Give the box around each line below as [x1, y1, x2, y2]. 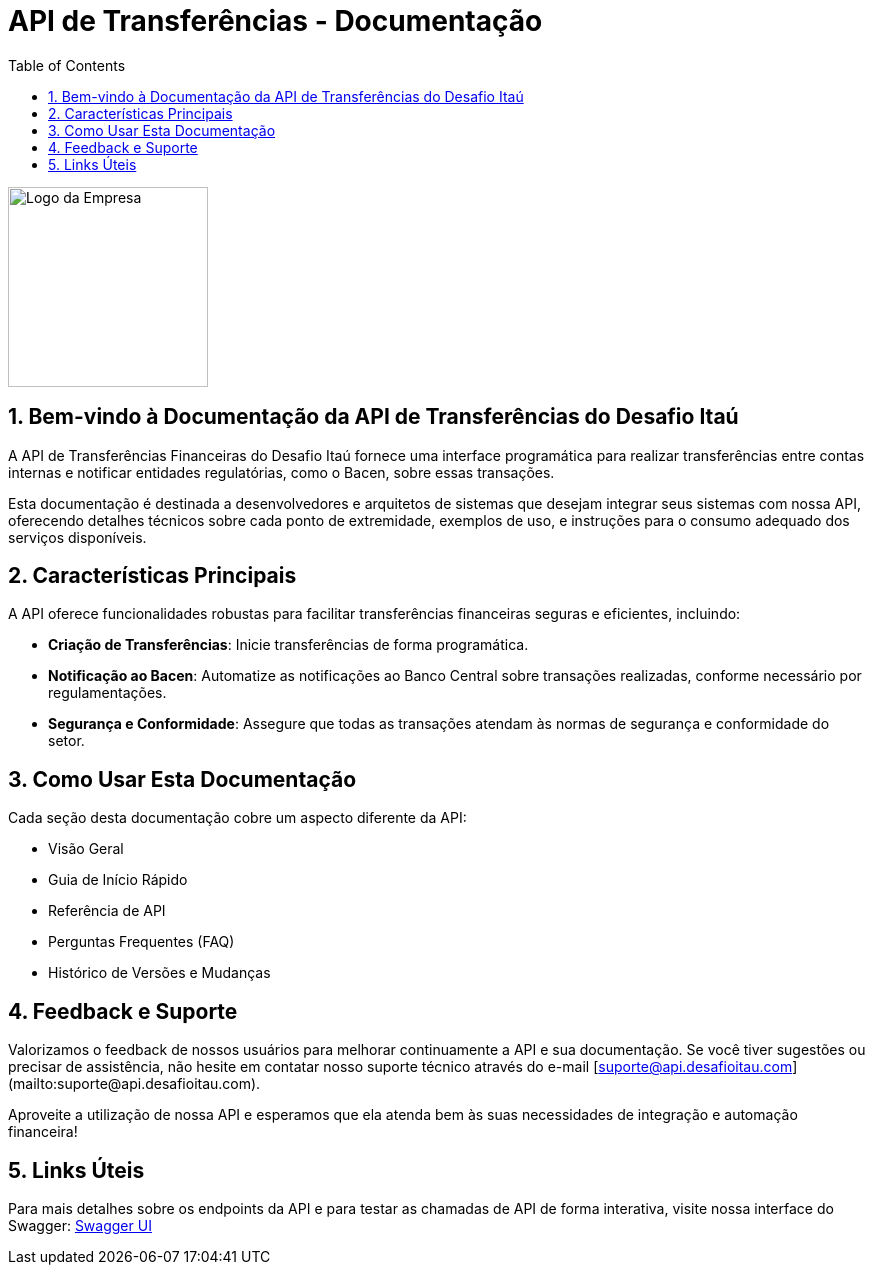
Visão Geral [48, 840, 124, 858]
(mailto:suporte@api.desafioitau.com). [8, 1075, 261, 1093]
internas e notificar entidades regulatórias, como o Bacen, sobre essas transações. [8, 463, 555, 481]
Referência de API [48, 902, 166, 920]
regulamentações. [48, 684, 167, 702]
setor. [48, 732, 85, 750]
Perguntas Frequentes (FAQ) [48, 933, 235, 951]
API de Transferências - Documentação [8, 4, 543, 38]
